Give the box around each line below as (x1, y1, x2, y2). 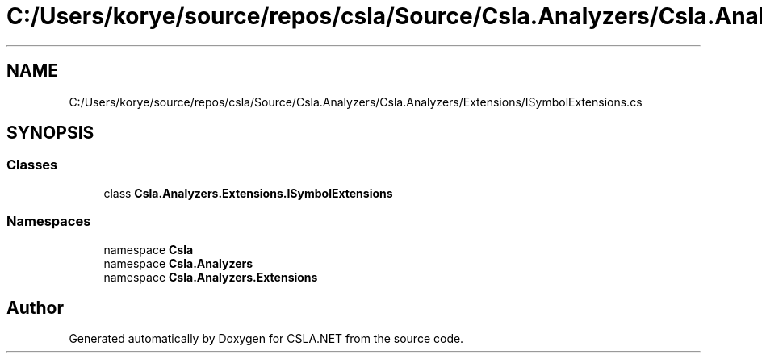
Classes (6, 157, 58, 173)
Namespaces (6, 213, 91, 230)
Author (6, 297, 64, 318)
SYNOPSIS (6, 123, 94, 144)
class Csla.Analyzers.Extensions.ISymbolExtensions (103, 186, 393, 200)
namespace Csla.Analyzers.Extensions (103, 269, 318, 284)
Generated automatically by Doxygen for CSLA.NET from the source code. (69, 332, 464, 346)
